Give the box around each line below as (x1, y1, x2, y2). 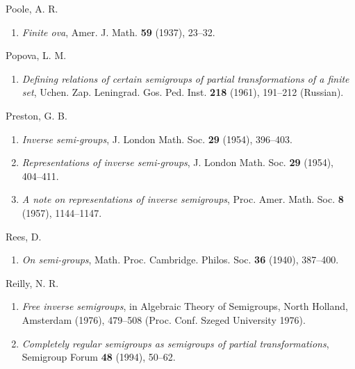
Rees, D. (6, 229, 42, 243)
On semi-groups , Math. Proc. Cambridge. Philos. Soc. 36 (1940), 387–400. (22, 252, 339, 267)
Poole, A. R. (6, 1, 58, 15)
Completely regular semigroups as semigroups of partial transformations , (22, 336, 329, 350)
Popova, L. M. (6, 48, 67, 63)
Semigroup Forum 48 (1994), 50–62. (22, 350, 176, 364)
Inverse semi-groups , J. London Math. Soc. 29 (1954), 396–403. (22, 131, 292, 146)
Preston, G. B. (6, 108, 67, 122)
